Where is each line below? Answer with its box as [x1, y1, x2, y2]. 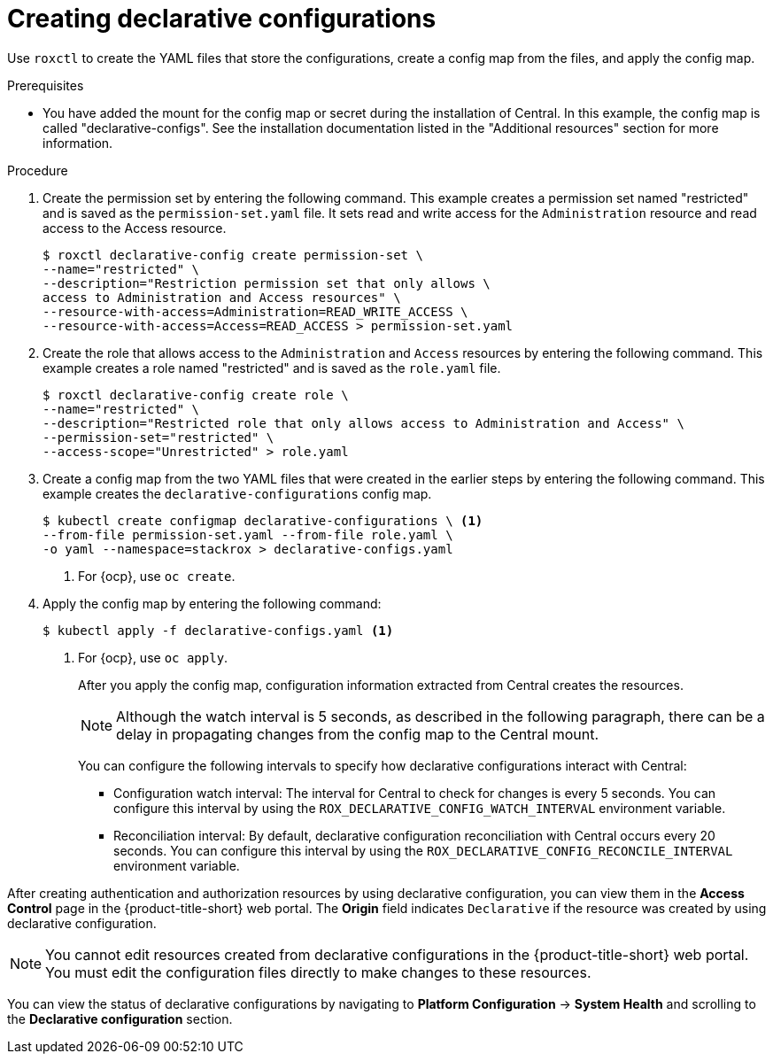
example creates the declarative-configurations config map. [43, 485, 432, 501]
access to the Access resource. [43, 220, 227, 236]
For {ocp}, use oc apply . [78, 649, 228, 665]
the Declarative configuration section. [7, 1011, 233, 1026]
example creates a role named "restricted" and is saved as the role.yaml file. [43, 360, 501, 376]
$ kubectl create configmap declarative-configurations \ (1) [43, 513, 483, 528]
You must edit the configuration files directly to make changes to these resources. [45, 963, 591, 981]
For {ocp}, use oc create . [78, 568, 236, 584]
